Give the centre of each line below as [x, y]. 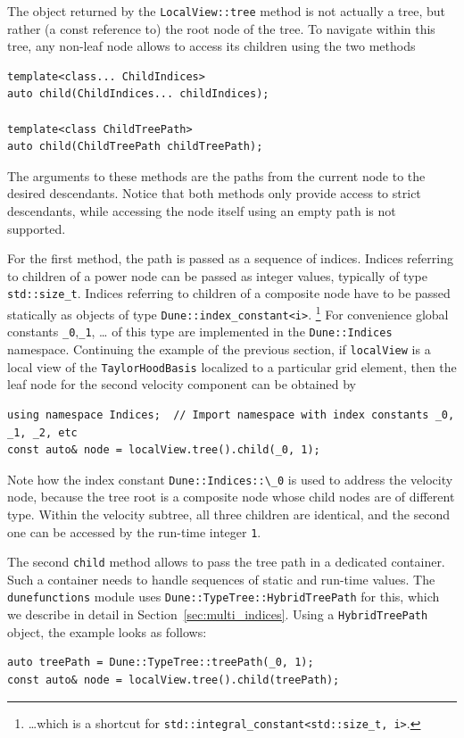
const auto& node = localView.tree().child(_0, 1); [164, 450]
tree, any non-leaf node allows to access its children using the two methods [211, 46]
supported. [37, 228]
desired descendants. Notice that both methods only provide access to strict [214, 193]
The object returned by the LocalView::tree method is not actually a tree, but [227, 11]
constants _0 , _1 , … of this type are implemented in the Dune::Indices [200, 332]
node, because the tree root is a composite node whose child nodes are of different [231, 497]
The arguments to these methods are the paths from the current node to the [216, 175]
